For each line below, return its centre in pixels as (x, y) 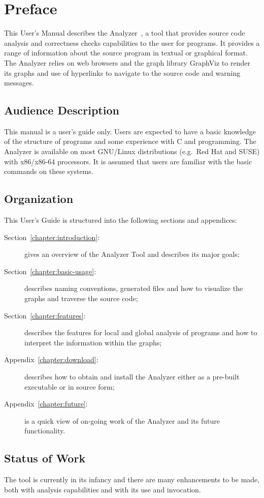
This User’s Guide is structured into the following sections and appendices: (121, 220)
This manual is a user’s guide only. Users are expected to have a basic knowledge (130, 131)
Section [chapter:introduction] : (52, 237)
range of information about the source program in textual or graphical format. (126, 53)
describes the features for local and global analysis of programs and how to (141, 332)
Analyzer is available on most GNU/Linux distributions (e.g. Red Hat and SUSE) (132, 151)
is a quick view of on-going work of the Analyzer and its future (122, 420)
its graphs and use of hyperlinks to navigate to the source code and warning (122, 72)
